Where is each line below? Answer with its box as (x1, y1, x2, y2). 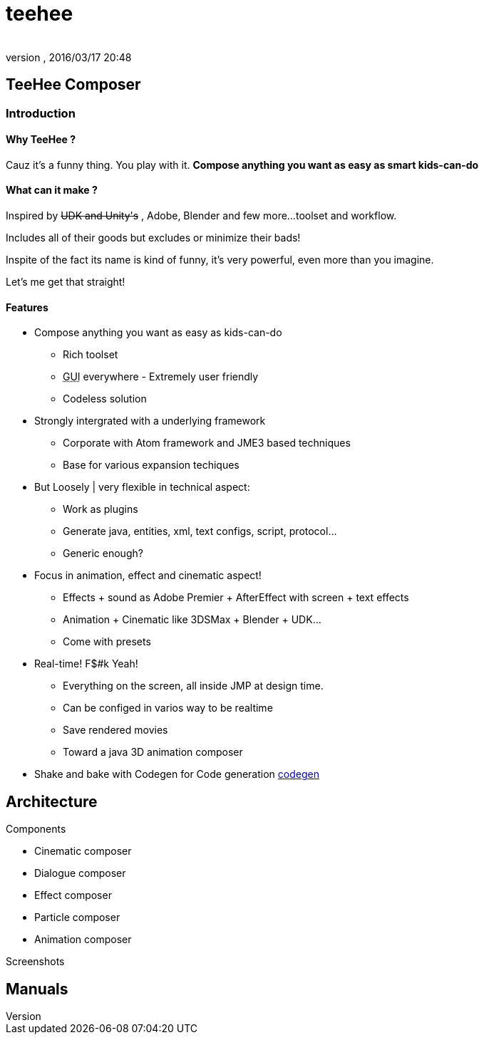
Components (6, 823, 66, 836)
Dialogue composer (34, 867, 126, 880)
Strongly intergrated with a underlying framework (34, 415, 266, 427)
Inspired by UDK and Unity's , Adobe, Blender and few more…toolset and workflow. (6, 209, 397, 222)
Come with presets (63, 635, 151, 648)
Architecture (6, 792, 98, 811)
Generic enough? (63, 547, 143, 560)
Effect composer (34, 889, 112, 902)
